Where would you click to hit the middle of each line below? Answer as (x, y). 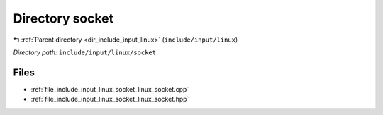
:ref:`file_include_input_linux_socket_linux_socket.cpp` (110, 89)
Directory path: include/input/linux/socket (84, 52)
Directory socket (63, 18)
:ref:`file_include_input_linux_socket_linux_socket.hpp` (110, 99)
